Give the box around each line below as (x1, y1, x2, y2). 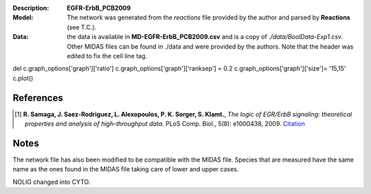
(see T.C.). (67, 23, 97, 31)
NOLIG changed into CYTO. (12, 178, 91, 186)
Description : (12, 4, 49, 12)
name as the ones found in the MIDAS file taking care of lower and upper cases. (12, 165, 239, 173)
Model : (12, 14, 34, 22)
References (12, 92, 63, 104)
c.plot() (12, 74, 34, 82)
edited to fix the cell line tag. (67, 51, 148, 60)
